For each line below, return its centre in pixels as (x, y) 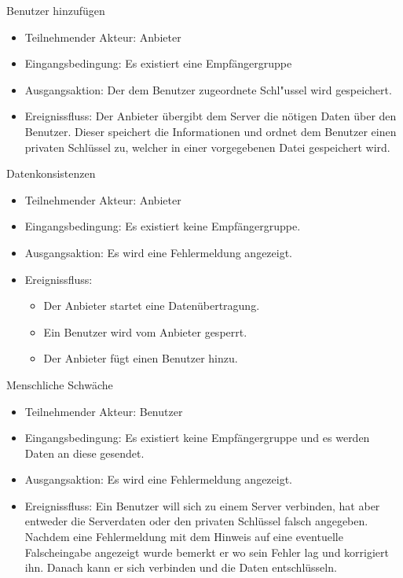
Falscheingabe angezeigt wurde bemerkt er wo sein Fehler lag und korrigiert (207, 552)
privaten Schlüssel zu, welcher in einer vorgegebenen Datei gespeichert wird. (207, 147)
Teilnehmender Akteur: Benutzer (104, 411)
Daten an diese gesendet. (84, 453)
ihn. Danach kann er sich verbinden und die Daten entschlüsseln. (181, 567)
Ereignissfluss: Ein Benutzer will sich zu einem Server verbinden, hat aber (202, 505)
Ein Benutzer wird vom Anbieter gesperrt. (145, 331)
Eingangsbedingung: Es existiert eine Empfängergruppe (158, 63)
